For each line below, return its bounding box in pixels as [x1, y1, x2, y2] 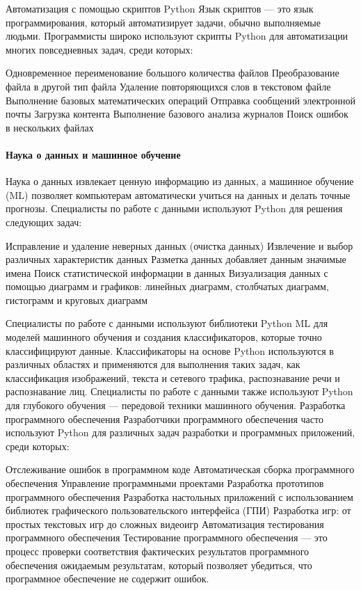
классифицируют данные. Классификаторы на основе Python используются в [6, 343, 334, 358]
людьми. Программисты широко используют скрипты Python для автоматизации [6, 29, 348, 43]
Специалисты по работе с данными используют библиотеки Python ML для [6, 316, 328, 330]
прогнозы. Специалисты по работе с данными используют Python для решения [6, 201, 343, 216]
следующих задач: [6, 214, 82, 229]
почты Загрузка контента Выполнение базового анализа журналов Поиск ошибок [6, 106, 348, 121]
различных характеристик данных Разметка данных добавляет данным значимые [6, 252, 346, 266]
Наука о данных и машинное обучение [6, 147, 181, 161]
